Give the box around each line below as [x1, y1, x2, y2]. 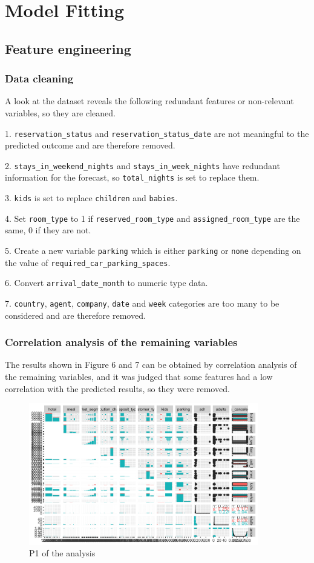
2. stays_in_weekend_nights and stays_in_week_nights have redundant [5, 159, 280, 172]
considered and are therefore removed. [5, 308, 146, 321]
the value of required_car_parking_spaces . [5, 256, 171, 268]
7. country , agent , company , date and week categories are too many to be [5, 297, 280, 309]
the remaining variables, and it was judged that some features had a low [5, 370, 273, 383]
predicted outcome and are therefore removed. [5, 139, 175, 152]
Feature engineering [5, 39, 131, 58]
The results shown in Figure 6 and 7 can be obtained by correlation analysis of [5, 358, 297, 371]
